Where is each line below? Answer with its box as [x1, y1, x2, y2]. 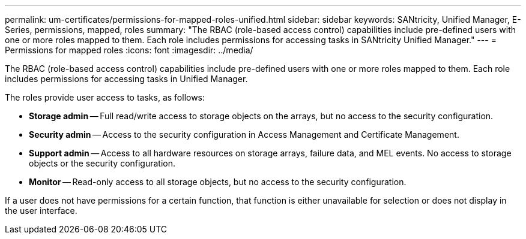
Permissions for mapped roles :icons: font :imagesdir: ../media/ [5, 45, 253, 55]
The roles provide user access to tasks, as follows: [5, 92, 205, 102]
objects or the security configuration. [29, 158, 176, 168]
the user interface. [5, 205, 77, 216]
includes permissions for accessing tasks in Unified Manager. [5, 74, 248, 84]
